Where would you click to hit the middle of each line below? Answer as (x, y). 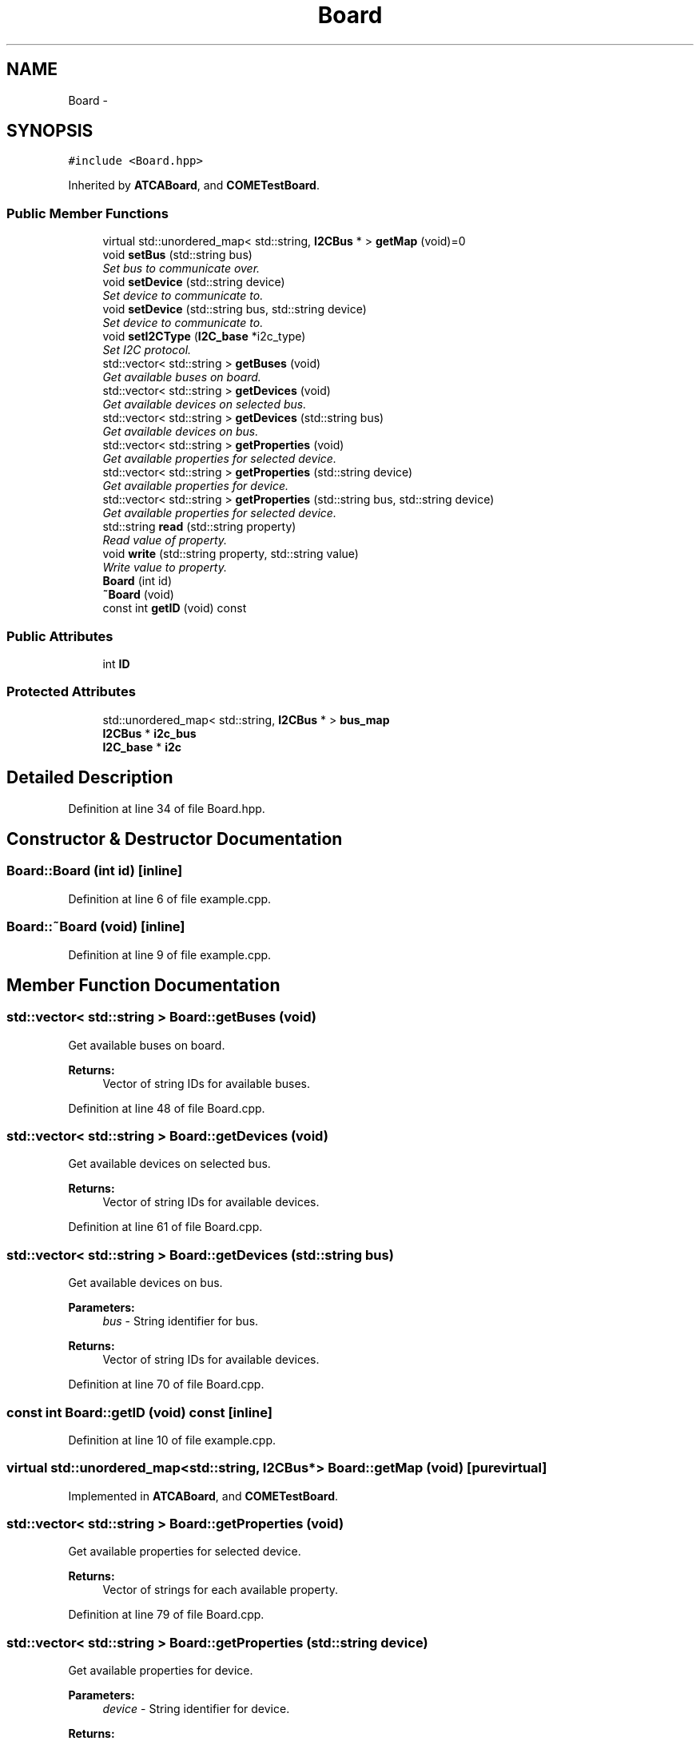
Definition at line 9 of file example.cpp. (170, 954)
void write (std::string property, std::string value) (231, 554)
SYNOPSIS (50, 131)
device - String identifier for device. (196, 1709)
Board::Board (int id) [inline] (95, 871)
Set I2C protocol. (147, 350)
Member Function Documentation (143, 985)
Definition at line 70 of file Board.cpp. (166, 1384)
